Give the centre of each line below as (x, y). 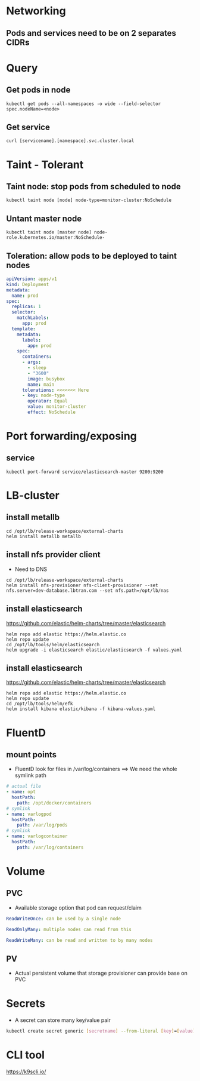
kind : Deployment (28, 284)
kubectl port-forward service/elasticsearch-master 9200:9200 (85, 472)
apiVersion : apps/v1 (32, 279)
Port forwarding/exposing (71, 436)
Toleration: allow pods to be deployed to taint (92, 256)
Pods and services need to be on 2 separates (91, 33)
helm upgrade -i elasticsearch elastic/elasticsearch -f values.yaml (94, 650)
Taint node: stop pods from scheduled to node (94, 186)
